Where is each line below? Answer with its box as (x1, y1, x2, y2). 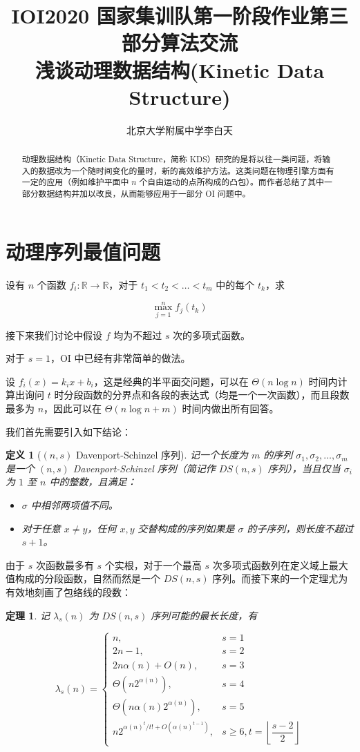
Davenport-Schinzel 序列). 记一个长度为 (75, 447, 249, 462)
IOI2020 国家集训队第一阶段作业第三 (11, 1, 348, 30)
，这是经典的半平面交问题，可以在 (93, 374, 249, 388)
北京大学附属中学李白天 (126, 122, 233, 137)
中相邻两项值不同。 (30, 498, 118, 512)
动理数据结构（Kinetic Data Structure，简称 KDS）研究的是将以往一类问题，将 (21, 153, 323, 165)
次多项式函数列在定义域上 (212, 557, 329, 572)
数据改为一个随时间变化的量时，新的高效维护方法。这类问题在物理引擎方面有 (38, 164, 334, 176)
